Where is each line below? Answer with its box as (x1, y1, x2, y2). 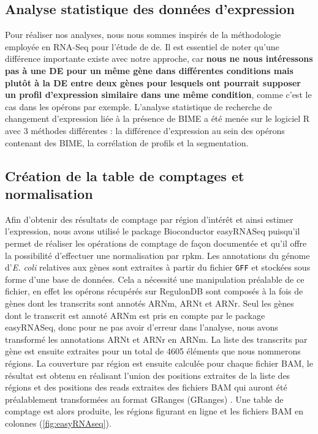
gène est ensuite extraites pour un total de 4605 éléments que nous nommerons (5, 345, 301, 357)
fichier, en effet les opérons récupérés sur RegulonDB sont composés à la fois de (5, 285, 303, 297)
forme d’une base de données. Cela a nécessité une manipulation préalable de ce (5, 272, 305, 285)
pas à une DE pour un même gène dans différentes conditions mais (5, 64, 293, 77)
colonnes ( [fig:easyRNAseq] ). (5, 416, 112, 429)
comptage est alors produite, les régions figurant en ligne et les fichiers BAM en (5, 405, 303, 417)
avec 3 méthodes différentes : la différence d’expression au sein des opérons (5, 124, 285, 137)
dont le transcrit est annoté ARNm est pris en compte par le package (5, 309, 265, 321)
